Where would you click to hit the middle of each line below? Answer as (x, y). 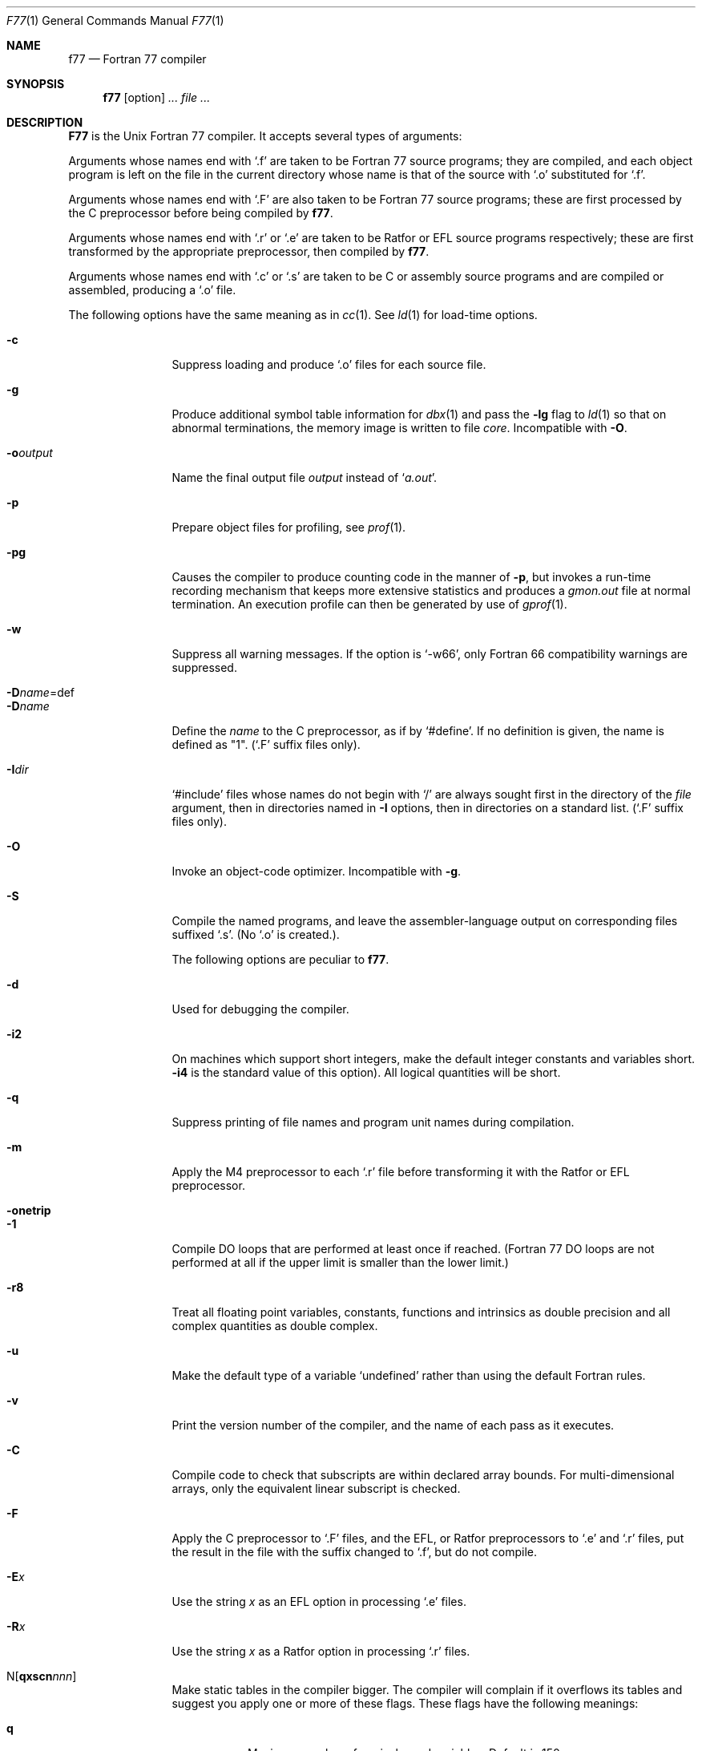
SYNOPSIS (36, 84)
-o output (30, 453)
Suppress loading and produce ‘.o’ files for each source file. (329, 364)
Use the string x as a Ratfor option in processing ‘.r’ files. (321, 1651)
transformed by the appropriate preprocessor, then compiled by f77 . (249, 251)
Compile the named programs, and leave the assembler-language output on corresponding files (425, 921)
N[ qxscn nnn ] (42, 1676)
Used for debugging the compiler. (260, 1009)
